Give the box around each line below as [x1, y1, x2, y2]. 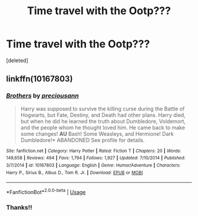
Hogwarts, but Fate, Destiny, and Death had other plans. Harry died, [20, 111, 186, 119]
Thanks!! [6, 203, 32, 211]
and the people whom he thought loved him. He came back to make [20, 124, 186, 131]
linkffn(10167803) [6, 74, 73, 84]
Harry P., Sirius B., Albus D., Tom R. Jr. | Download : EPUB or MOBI [6, 169, 143, 175]
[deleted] [6, 57, 28, 64]
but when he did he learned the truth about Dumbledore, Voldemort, [20, 117, 186, 125]
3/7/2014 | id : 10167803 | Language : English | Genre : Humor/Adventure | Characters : [6, 162, 181, 168]
